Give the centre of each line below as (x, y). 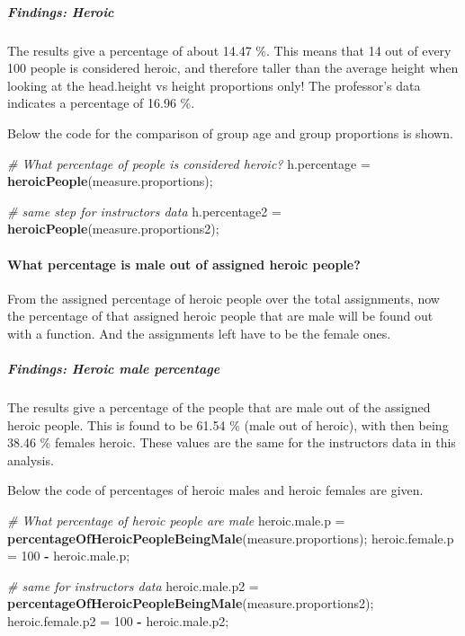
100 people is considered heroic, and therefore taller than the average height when (233, 68)
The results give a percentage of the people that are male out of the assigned (219, 407)
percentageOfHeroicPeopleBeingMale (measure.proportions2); (191, 603)
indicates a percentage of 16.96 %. (101, 103)
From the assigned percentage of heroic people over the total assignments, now (224, 298)
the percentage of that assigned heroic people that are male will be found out (220, 316)
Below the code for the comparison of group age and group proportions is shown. (230, 132)
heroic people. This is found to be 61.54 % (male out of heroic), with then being (228, 424)
